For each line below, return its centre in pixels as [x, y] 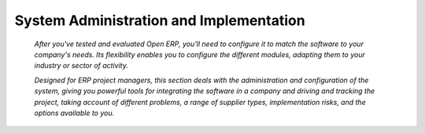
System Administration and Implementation [160, 20]
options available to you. [74, 113]
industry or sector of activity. [81, 66]
